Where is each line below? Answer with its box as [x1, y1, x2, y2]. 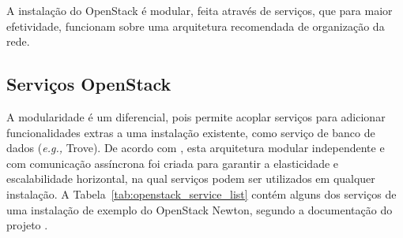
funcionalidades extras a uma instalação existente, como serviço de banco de [6, 124, 375, 140]
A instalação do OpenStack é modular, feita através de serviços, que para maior [6, 2, 393, 18]
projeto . [6, 217, 48, 233]
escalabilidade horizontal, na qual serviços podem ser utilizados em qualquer [6, 170, 375, 187]
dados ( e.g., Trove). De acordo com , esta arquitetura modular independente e [6, 139, 385, 156]
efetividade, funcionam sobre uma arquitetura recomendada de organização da [6, 17, 385, 34]
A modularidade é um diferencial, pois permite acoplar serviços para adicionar [6, 108, 386, 125]
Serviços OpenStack [6, 72, 171, 96]
